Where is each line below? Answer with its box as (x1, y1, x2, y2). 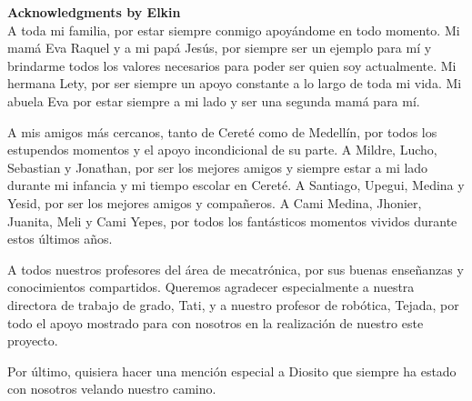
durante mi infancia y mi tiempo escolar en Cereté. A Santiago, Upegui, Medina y (7, 175, 465, 195)
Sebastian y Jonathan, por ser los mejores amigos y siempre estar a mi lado (7, 157, 428, 176)
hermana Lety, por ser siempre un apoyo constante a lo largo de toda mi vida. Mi (7, 74, 462, 93)
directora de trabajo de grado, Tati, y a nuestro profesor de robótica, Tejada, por (7, 295, 459, 314)
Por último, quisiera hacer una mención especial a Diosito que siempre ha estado (7, 361, 457, 380)
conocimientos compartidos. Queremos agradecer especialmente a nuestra (7, 277, 415, 296)
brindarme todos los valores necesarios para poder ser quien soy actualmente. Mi (7, 55, 457, 75)
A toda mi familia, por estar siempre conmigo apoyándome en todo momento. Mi (7, 20, 460, 39)
